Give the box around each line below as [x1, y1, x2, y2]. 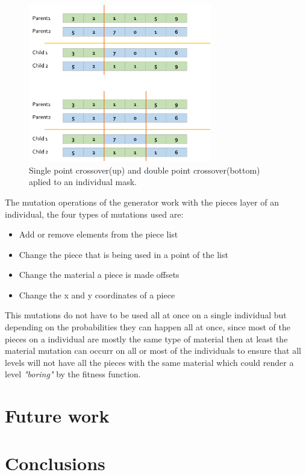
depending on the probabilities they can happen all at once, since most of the [5, 321, 290, 333]
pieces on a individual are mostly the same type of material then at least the [5, 332, 288, 345]
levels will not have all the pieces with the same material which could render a [5, 356, 294, 368]
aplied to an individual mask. [29, 175, 137, 188]
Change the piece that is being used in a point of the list [19, 248, 228, 260]
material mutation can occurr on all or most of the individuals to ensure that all [5, 344, 302, 357]
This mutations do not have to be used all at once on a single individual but [5, 309, 287, 321]
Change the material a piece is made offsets [19, 268, 180, 281]
